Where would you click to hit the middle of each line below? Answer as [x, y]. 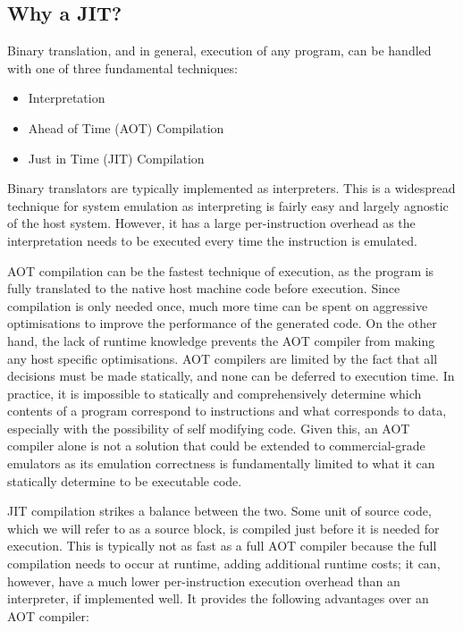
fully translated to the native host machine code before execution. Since [204, 288]
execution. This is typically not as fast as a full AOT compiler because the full [222, 546]
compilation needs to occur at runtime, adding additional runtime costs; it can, [224, 564]
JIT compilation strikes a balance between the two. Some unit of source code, [219, 511]
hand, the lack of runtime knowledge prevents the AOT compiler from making [221, 340]
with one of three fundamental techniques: [122, 67]
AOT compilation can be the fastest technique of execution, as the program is [221, 270]
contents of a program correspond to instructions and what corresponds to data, [227, 411]
